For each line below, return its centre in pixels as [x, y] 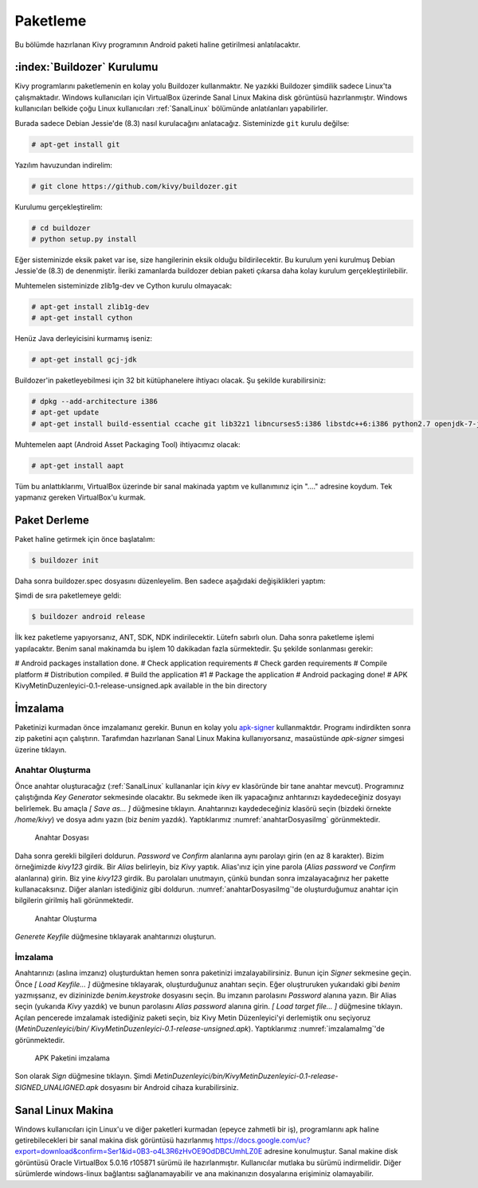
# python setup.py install [84, 239]
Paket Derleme [52, 520]
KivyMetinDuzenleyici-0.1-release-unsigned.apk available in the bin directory [141, 685]
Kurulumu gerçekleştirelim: [59, 206]
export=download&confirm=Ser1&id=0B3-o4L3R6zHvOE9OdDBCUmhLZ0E [139, 1151]
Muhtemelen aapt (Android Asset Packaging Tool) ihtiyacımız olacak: [127, 444]
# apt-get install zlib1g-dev [90, 306]
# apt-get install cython [82, 318]
